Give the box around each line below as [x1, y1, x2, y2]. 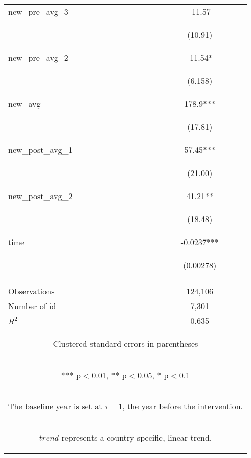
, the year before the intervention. [122, 400, 243, 412]
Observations [8, 285, 55, 297]
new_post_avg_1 [8, 144, 73, 156]
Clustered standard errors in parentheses [53, 338, 198, 350]
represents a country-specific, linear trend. [61, 431, 212, 443]
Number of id [8, 300, 56, 312]
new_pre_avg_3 [8, 6, 69, 17]
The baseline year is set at [8, 400, 102, 412]
